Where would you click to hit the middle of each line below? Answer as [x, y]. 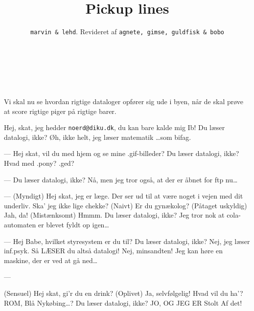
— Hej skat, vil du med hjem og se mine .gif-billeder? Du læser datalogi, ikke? [122, 153]
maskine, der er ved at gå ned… [51, 260]
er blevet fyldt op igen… [73, 224]
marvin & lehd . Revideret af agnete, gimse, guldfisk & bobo [127, 32]
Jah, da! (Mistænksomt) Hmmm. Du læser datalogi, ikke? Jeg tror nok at [114, 215]
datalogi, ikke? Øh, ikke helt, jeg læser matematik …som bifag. [98, 137]
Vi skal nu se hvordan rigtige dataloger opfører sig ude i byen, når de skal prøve [124, 101]
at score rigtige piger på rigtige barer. [60, 111]
